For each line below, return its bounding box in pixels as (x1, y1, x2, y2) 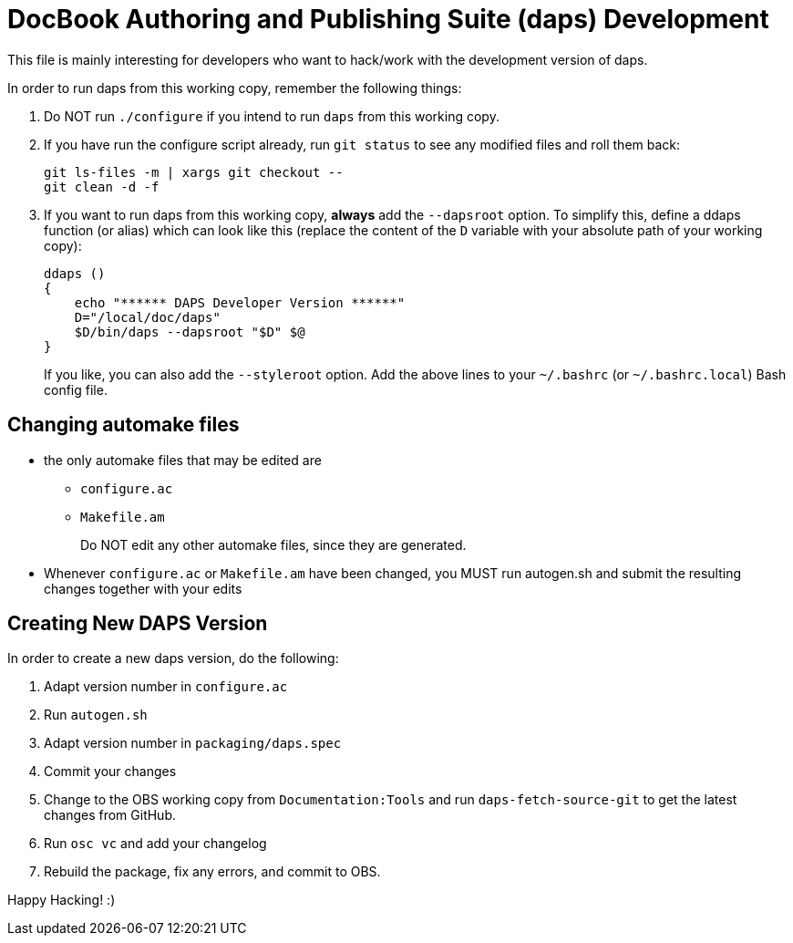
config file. (44, 381, 108, 398)
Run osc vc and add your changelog (44, 835, 267, 852)
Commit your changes (44, 763, 177, 780)
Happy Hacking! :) (7, 892, 116, 908)
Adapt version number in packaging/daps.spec (44, 735, 342, 751)
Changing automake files (7, 413, 240, 437)
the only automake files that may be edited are (44, 451, 322, 468)
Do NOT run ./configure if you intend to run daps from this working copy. (44, 108, 499, 124)
